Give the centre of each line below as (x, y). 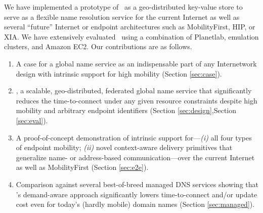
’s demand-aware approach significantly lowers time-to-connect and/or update (137, 194)
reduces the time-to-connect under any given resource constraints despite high (137, 100)
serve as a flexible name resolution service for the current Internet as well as (122, 16)
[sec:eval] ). (32, 120)
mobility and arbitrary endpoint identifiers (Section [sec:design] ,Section (126, 110)
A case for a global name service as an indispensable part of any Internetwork (136, 63)
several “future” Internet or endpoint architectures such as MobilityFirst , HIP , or (130, 27)
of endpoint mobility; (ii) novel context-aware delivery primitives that (124, 147)
